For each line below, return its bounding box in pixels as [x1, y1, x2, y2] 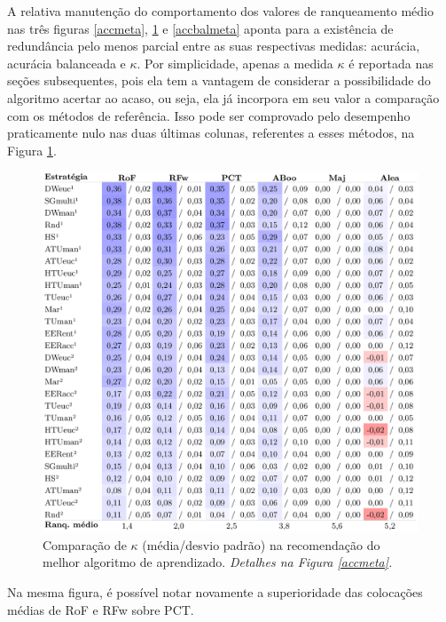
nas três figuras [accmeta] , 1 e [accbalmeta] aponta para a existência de [7, 19, 394, 37]
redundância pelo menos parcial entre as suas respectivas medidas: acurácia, [7, 36, 420, 55]
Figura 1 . [7, 140, 57, 159]
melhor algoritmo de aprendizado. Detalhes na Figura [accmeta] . [43, 553, 393, 571]
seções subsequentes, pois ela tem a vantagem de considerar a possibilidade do [7, 71, 431, 90]
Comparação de [43, 535, 127, 554]
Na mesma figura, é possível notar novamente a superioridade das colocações [7, 582, 423, 601]
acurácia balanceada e [7, 53, 126, 72]
